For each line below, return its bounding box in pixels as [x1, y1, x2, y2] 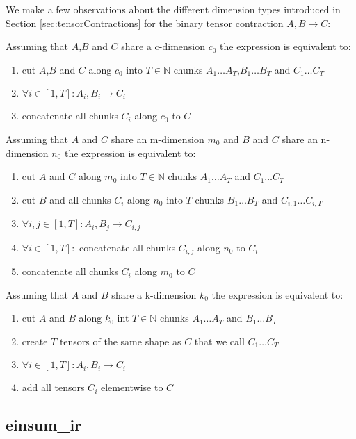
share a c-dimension [121, 39, 206, 53]
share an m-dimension [111, 131, 204, 146]
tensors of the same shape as [59, 333, 181, 348]
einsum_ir [6, 414, 82, 436]
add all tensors [22, 380, 85, 395]
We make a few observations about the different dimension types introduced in [6, 2, 341, 16]
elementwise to [100, 380, 163, 395]
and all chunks [49, 192, 111, 206]
